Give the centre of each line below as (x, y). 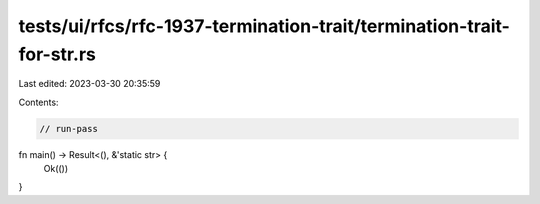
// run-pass (69, 128)
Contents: (38, 102)
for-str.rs (57, 54)
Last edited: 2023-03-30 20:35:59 (89, 84)
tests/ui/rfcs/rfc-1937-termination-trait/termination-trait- (264, 26)
